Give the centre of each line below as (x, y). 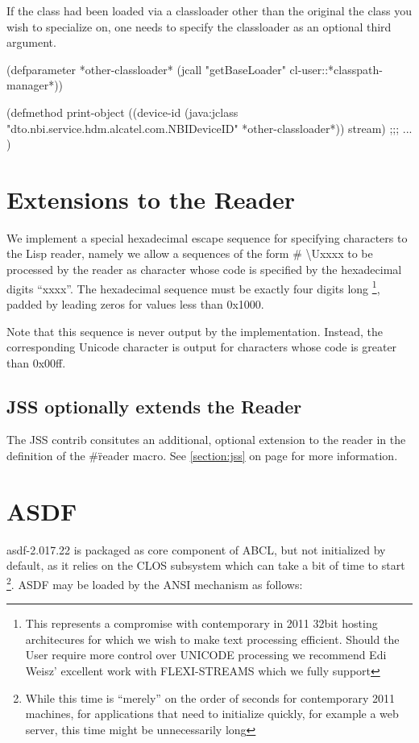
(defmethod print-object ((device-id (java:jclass (122, 112)
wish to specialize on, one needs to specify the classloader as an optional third (199, 26)
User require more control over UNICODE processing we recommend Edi (206, 655)
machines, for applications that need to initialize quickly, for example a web (212, 714)
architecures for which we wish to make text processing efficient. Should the (212, 639)
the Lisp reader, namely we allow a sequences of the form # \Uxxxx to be (190, 253)
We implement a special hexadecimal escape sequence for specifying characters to (207, 237)
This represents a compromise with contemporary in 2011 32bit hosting (201, 623)
